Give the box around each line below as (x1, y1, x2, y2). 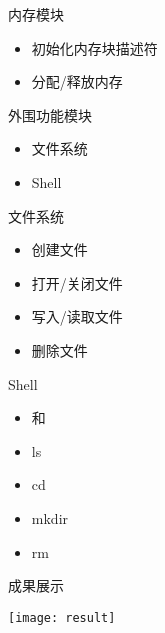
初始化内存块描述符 (31, 37, 158, 58)
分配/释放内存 (31, 71, 123, 92)
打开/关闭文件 (31, 272, 123, 293)
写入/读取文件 (31, 306, 123, 327)
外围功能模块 (8, 104, 92, 125)
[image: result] (8, 610, 116, 625)
